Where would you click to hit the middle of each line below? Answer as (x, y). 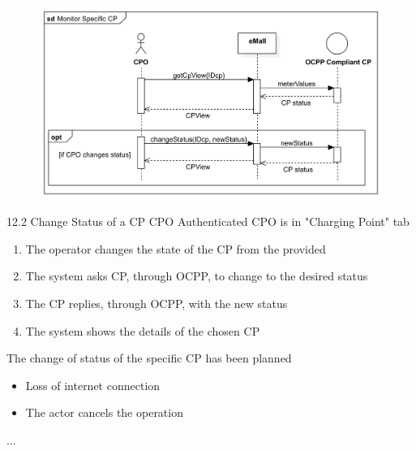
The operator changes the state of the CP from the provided (176, 248)
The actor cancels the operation (104, 412)
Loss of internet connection (93, 385)
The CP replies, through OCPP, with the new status (157, 304)
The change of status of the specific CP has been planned (149, 358)
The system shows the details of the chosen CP (143, 330)
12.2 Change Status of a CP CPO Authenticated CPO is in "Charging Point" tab (208, 221)
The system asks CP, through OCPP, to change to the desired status (197, 276)
